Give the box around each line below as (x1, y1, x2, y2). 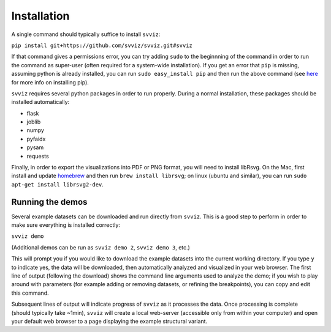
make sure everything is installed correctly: (11, 221, 121, 229)
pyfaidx (26, 135, 46, 142)
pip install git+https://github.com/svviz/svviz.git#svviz (11, 42, 193, 49)
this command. (11, 289, 49, 297)
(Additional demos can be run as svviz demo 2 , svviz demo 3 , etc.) (11, 243, 190, 251)
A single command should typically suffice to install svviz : (11, 31, 161, 38)
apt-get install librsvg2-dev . (11, 180, 104, 188)
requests (26, 152, 49, 160)
